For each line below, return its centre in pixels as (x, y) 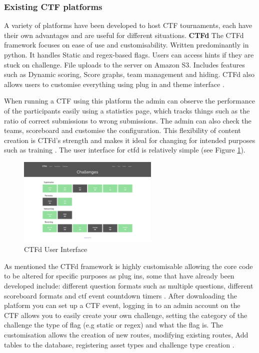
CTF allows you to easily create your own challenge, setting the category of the (126, 315)
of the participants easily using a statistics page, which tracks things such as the (127, 110)
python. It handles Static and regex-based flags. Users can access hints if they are (129, 54)
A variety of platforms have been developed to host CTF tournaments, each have (128, 25)
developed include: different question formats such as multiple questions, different (129, 286)
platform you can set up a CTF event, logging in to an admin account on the (122, 305)
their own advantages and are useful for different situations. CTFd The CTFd (124, 35)
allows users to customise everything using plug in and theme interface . (114, 84)
